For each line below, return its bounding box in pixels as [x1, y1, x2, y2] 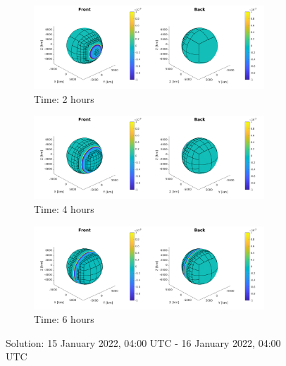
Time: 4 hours [34, 201, 94, 216]
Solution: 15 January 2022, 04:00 [6, 335, 147, 350]
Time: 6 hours [34, 312, 94, 327]
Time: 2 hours [34, 91, 94, 106]
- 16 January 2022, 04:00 [175, 335, 281, 350]
